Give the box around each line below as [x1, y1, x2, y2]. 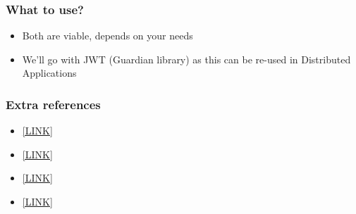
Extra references [6, 95, 101, 113]
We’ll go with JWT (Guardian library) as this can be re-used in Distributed [22, 51, 351, 66]
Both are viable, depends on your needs [22, 28, 193, 43]
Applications [22, 65, 77, 80]
